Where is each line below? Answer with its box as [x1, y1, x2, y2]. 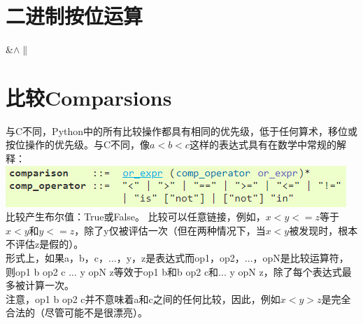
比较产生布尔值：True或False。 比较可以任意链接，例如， [6, 209, 266, 224]
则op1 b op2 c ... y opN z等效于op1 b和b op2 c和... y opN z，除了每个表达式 [6, 264, 342, 279]
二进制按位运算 [6, 1, 143, 30]
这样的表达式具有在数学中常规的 [189, 137, 336, 152]
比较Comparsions [6, 83, 172, 111]
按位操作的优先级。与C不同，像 [6, 137, 150, 152]
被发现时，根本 [289, 223, 358, 237]
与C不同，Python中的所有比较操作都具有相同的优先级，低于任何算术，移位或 [6, 123, 358, 138]
